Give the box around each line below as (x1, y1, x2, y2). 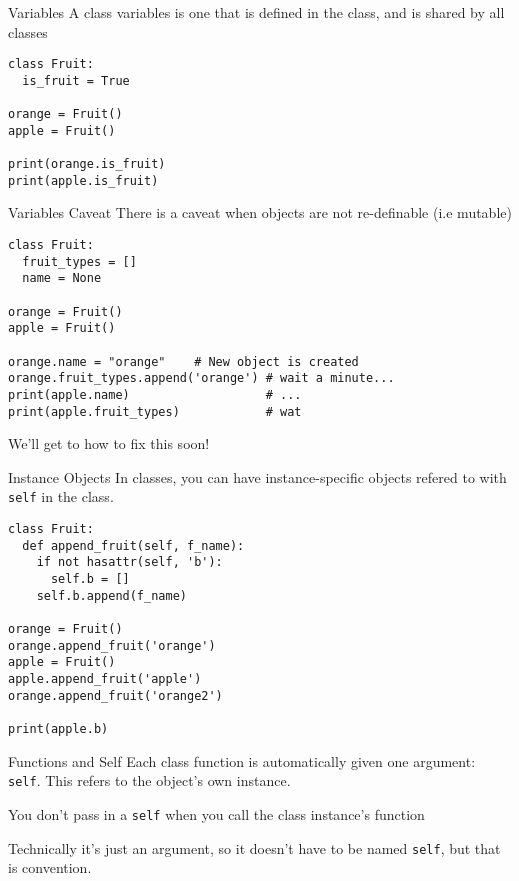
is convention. (8, 857, 92, 878)
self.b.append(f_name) (36, 588, 187, 603)
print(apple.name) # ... (8, 387, 302, 402)
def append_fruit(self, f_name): (22, 538, 245, 553)
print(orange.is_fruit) (8, 157, 166, 172)
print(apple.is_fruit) (8, 173, 159, 188)
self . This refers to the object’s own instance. (8, 770, 291, 791)
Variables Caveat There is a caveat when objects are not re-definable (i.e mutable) (8, 202, 512, 223)
